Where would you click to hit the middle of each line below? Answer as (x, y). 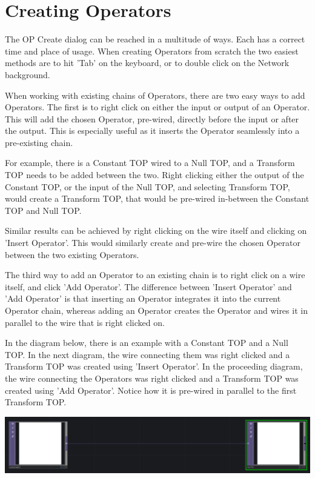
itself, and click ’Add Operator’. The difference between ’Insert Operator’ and (148, 286)
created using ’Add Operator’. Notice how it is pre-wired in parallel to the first (151, 390)
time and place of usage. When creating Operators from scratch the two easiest (152, 51)
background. (28, 74)
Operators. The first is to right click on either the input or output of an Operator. (157, 107)
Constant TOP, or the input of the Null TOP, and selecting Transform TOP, (148, 186)
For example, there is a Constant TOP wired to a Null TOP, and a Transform (150, 163)
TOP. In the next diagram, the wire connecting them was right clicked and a (148, 354)
